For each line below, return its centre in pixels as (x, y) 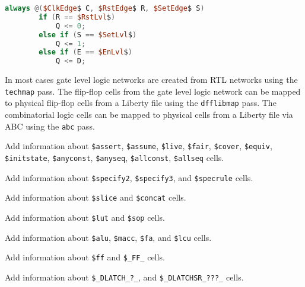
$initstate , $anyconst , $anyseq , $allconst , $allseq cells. (115, 157)
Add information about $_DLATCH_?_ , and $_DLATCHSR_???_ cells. (124, 277)
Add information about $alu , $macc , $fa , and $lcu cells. (108, 237)
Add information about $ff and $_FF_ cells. (85, 257)
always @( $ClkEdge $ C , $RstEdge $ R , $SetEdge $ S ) (105, 8)
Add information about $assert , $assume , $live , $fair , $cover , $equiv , (139, 146)
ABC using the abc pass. (50, 126)
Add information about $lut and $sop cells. (85, 217)
